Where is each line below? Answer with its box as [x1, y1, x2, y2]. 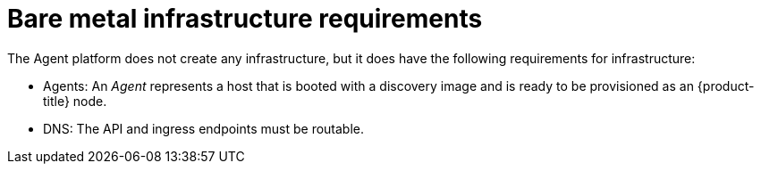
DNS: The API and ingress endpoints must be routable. [43, 120, 365, 136]
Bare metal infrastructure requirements [7, 4, 483, 34]
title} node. [43, 93, 107, 109]
